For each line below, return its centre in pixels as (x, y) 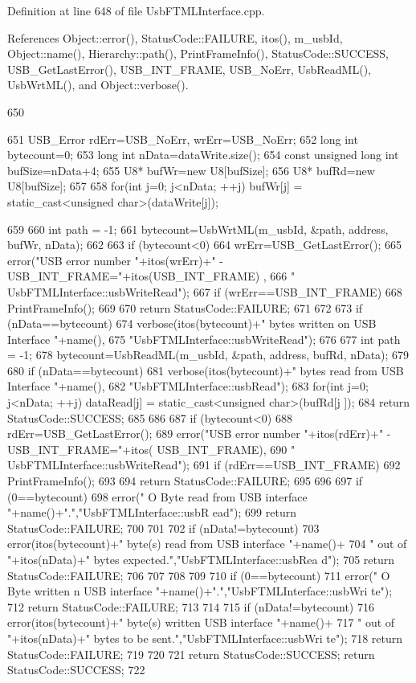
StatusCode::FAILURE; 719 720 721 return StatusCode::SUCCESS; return (191, 654)
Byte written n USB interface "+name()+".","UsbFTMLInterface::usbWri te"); (200, 591)
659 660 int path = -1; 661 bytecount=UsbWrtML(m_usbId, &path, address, (198, 229)
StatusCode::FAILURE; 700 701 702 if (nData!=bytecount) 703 (163, 528)
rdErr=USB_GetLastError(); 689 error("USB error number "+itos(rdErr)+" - (199, 434)
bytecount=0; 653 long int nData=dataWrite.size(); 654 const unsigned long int (203, 155)
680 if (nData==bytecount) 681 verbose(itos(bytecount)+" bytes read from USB (206, 370)
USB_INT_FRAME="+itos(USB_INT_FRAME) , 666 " (151, 276)
